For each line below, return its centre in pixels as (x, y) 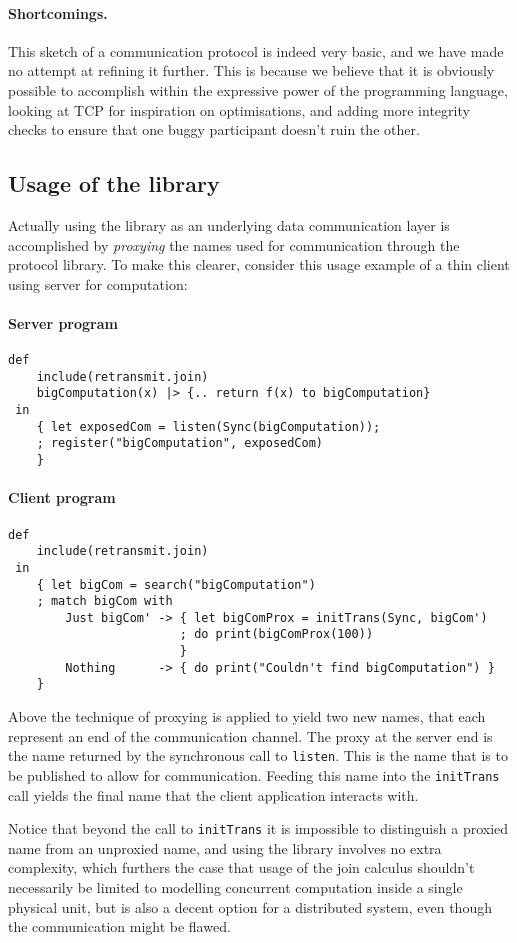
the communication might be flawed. (119, 926)
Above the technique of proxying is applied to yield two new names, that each (247, 716)
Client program (62, 497)
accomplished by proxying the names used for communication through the (234, 244)
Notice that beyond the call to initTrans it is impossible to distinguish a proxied (258, 828)
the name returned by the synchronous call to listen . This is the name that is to (258, 755)
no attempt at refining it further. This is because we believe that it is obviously (251, 70)
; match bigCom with (104, 601)
